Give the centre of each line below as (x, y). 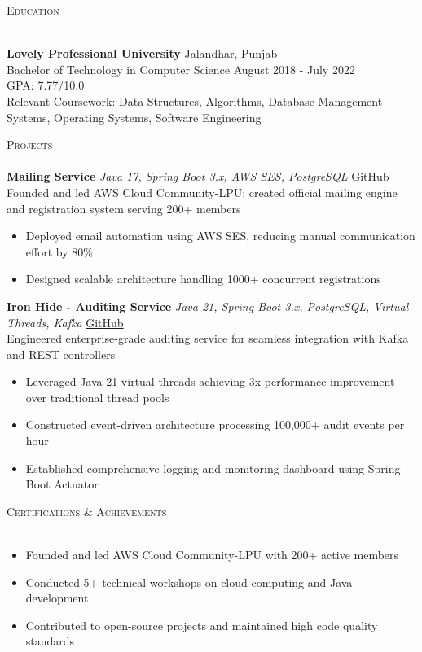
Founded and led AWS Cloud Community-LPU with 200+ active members (212, 555)
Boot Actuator (62, 484)
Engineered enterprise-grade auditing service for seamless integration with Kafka (208, 338)
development (57, 598)
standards (50, 641)
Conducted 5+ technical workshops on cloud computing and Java (189, 582)
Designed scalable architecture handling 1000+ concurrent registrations (203, 279)
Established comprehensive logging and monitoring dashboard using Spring (213, 468)
